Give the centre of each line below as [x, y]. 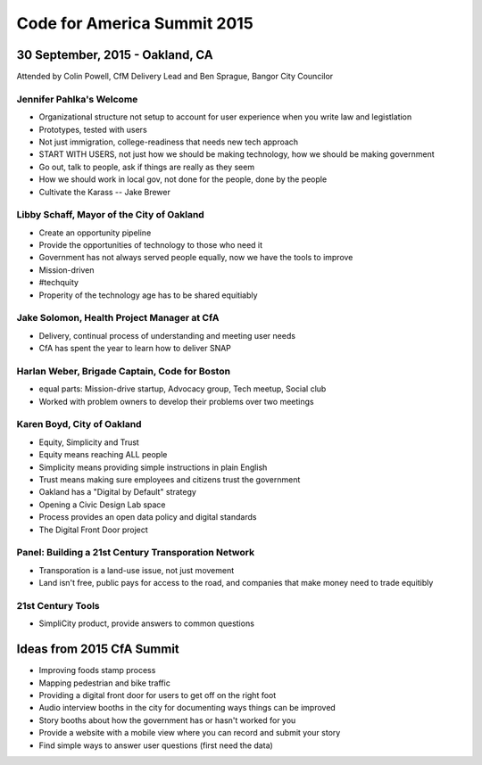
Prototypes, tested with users [93, 129]
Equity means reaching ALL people [103, 455]
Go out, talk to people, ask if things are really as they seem [146, 167]
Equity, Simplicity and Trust [89, 442]
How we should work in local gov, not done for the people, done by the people [183, 179]
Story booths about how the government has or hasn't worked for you [167, 720]
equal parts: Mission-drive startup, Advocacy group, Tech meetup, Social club [183, 389]
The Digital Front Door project [94, 530]
